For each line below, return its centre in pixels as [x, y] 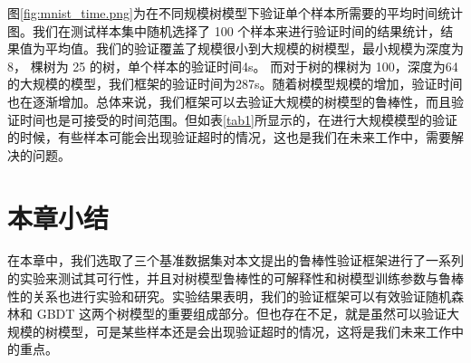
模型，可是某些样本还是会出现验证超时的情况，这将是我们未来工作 [254, 331]
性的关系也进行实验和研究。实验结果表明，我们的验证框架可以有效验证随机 [229, 296]
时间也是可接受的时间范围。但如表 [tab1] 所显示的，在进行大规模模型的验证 [239, 119]
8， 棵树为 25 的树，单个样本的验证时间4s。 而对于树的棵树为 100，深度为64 [233, 66]
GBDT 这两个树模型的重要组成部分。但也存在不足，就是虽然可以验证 [242, 314]
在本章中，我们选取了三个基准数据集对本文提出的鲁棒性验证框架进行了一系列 [235, 260]
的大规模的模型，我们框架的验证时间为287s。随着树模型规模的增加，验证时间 [235, 84]
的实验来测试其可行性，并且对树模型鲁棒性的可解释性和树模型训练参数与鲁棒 [235, 278]
